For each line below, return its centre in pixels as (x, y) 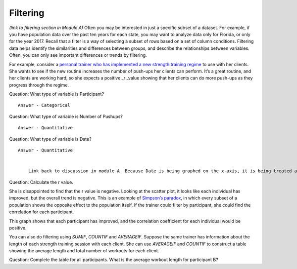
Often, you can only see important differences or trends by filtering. (78, 55)
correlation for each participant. (42, 212)
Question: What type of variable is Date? (50, 139)
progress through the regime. (39, 85)
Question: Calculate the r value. (41, 182)
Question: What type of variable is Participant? (56, 94)
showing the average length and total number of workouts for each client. (84, 251)
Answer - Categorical (44, 105)
